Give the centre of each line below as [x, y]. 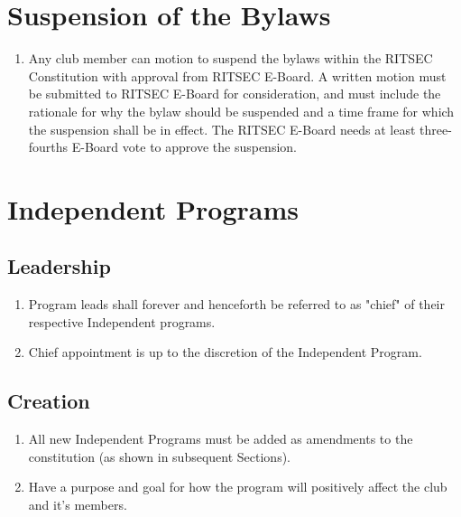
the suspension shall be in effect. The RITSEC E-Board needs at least [222, 129]
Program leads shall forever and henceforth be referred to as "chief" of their [236, 304]
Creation [49, 401]
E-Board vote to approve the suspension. [184, 147]
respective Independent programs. [122, 321]
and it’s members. [78, 505]
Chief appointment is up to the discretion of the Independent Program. [225, 352]
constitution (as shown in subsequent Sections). [159, 456]
